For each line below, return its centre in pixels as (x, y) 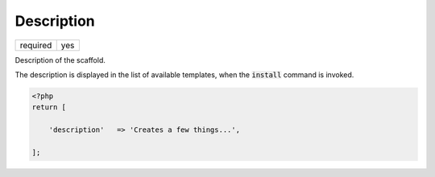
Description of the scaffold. (60, 60)
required (36, 45)
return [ (49, 107)
